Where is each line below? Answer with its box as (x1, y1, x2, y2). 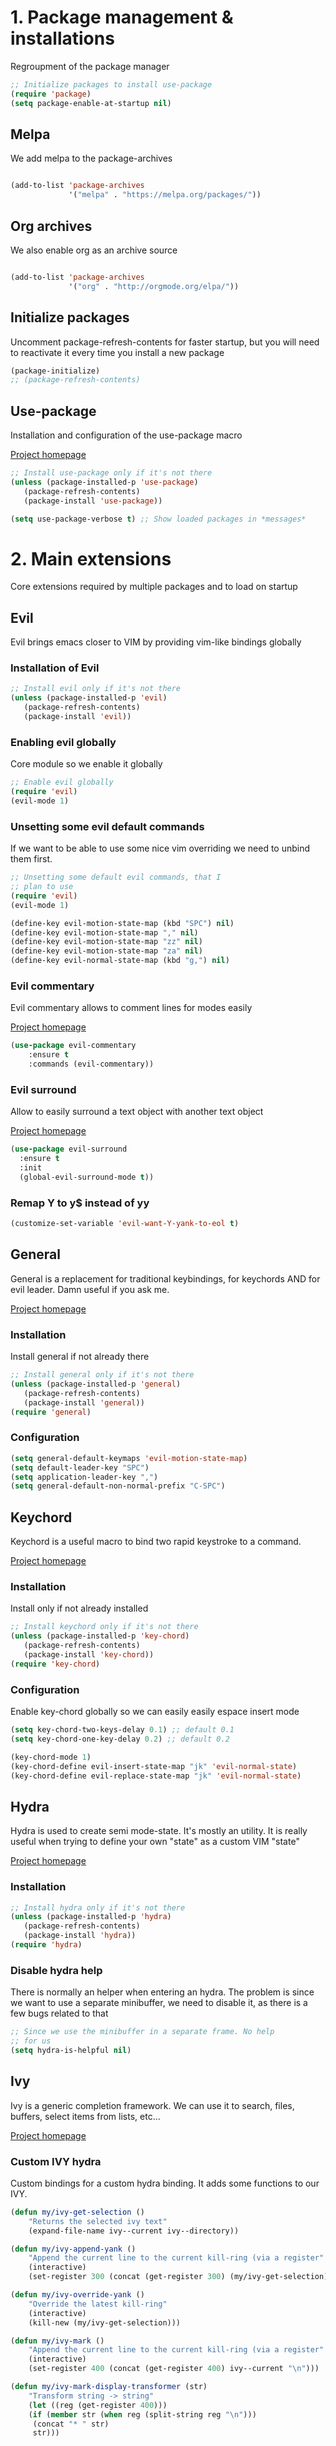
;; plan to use (10, 882, 74, 892)
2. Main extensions (10, 547, 172, 570)
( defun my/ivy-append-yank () (10, 2244, 137, 2254)
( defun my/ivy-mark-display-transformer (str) (10, 2382, 208, 2392)
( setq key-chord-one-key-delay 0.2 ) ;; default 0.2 (10, 1734, 230, 1744)
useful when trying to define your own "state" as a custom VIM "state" (10, 1836, 300, 1848)
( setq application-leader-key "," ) (10, 1472, 159, 1482)
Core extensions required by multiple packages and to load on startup (10, 581, 298, 593)
